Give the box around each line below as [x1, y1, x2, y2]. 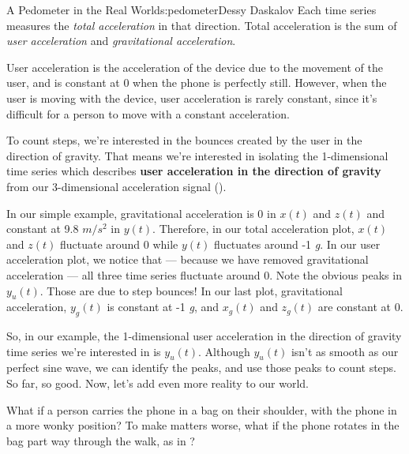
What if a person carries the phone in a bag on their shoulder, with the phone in [6, 401, 397, 418]
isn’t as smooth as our [291, 343, 399, 359]
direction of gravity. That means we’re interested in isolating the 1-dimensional [6, 147, 388, 163]
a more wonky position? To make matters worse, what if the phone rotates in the [6, 417, 400, 433]
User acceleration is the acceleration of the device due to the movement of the [6, 58, 383, 75]
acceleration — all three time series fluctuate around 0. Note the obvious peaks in [6, 266, 402, 283]
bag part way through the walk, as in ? [6, 432, 195, 448]
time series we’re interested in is [6, 343, 161, 359]
